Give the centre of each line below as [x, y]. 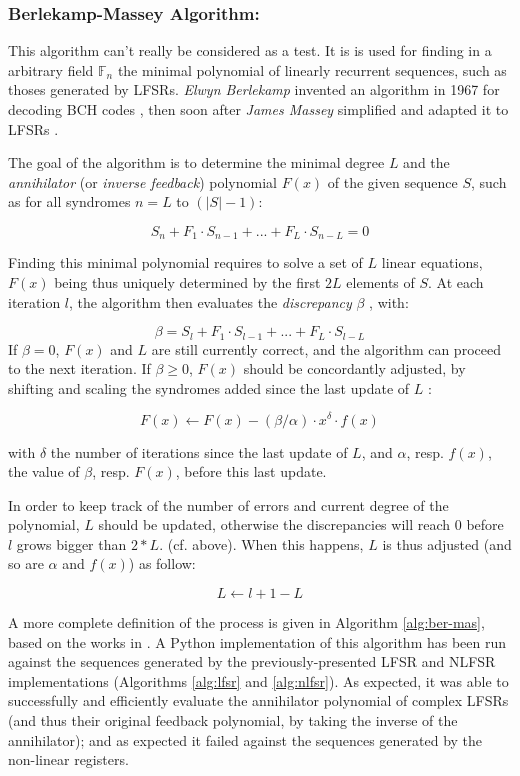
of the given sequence [392, 181]
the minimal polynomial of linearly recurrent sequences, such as [312, 69]
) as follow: [162, 563]
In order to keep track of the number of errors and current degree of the [228, 504]
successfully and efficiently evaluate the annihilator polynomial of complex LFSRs [258, 700]
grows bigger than [71, 543]
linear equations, [432, 262]
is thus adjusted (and [447, 543]
